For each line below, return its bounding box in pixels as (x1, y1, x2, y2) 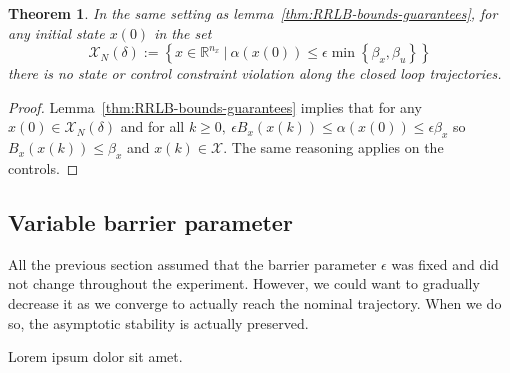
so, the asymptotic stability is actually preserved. (8, 312, 309, 333)
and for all (120, 116, 185, 137)
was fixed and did (391, 253, 499, 274)
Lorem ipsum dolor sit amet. (8, 346, 183, 367)
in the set (154, 22, 212, 43)
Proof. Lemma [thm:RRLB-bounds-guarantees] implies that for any (8, 96, 422, 117)
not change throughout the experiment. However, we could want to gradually (8, 273, 480, 294)
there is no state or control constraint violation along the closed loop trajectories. (8, 63, 502, 84)
